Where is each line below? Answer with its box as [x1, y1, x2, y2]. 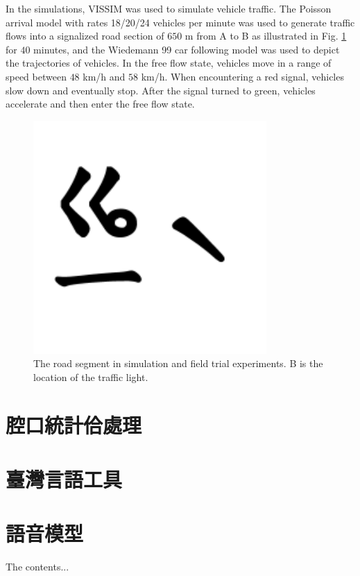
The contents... [6, 559, 69, 574]
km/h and [83, 69, 126, 83]
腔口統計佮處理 [6, 410, 142, 439]
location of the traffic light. [33, 369, 148, 384]
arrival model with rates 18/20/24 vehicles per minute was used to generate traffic [6, 15, 355, 29]
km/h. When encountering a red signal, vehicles [141, 69, 344, 83]
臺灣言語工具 [6, 465, 123, 493]
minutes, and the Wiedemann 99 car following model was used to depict [33, 42, 340, 56]
